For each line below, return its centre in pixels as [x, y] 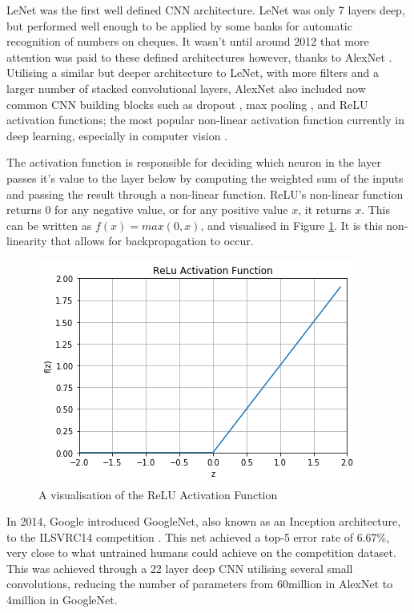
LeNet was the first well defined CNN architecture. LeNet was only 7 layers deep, [206, 10]
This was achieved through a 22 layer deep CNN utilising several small [180, 568]
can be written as [49, 225]
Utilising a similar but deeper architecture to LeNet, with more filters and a [193, 73]
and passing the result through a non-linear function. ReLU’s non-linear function [205, 194]
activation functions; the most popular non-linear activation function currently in [205, 120]
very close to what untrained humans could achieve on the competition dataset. [201, 553]
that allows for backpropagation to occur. [152, 241]
